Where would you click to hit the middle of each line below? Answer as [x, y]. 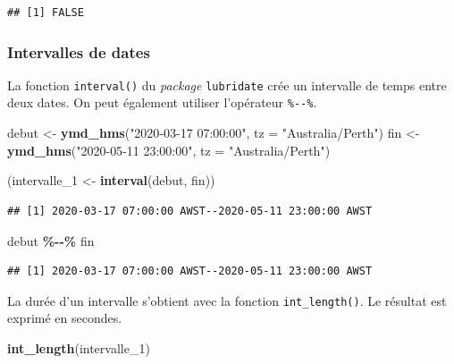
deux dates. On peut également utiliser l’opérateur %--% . [162, 102]
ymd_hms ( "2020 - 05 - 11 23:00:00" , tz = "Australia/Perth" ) [169, 150]
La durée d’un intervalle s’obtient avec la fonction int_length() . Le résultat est [227, 300]
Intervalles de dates [79, 51]
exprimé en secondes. [65, 318]
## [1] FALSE [46, 13]
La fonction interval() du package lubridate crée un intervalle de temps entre [227, 85]
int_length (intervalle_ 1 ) [79, 347]
